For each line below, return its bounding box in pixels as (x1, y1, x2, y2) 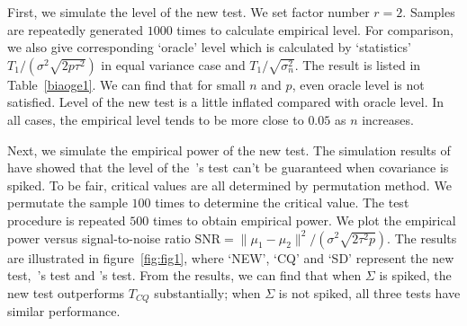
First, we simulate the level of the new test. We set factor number (7, 3, 370, 21)
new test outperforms (7, 283, 125, 302)
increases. (362, 110, 414, 128)
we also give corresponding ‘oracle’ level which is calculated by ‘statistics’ (7, 38, 411, 57)
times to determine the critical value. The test (155, 193, 409, 212)
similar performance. (7, 302, 121, 321)
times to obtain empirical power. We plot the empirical (152, 210, 456, 229)
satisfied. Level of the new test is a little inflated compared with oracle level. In (7, 93, 445, 111)
